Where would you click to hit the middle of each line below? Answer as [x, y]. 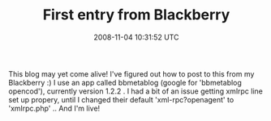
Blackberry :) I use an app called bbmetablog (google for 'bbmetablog [125, 82]
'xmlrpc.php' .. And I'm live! [54, 108]
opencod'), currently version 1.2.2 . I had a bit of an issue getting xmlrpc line [136, 91]
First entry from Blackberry [136, 15]
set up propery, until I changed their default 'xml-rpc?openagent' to [121, 99]
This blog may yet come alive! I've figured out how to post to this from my [131, 73]
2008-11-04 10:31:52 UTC [136, 37]
